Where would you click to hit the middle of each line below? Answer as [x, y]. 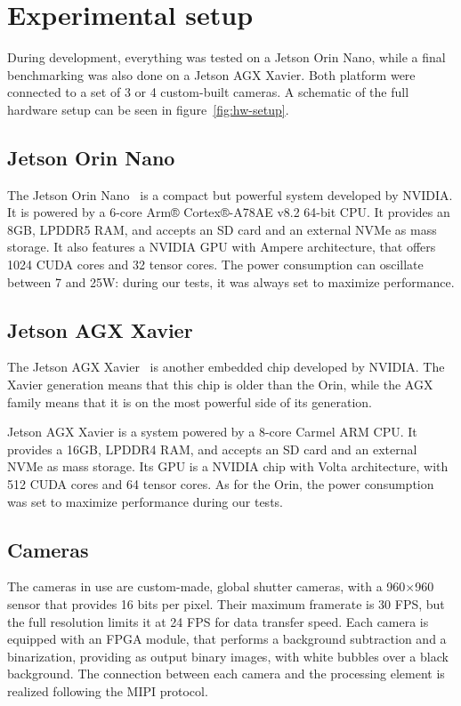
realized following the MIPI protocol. [108, 690]
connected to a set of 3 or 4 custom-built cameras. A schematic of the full [208, 92]
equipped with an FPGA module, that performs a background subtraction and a [227, 639]
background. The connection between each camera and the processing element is [226, 674]
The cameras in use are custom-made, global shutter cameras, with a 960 [206, 586]
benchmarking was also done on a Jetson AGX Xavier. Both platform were [211, 74]
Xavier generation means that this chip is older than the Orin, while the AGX [220, 385]
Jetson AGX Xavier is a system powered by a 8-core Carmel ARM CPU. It [212, 432]
